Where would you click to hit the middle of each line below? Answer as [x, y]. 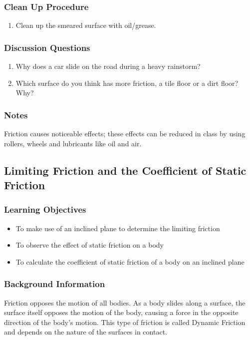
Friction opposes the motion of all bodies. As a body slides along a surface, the [125, 302]
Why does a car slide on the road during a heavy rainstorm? [108, 66]
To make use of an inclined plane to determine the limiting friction [118, 228]
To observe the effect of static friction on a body [90, 245]
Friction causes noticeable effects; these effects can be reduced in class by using [125, 134]
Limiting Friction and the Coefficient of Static [125, 170]
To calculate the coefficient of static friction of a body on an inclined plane [130, 261]
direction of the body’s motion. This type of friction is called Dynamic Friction [125, 322]
